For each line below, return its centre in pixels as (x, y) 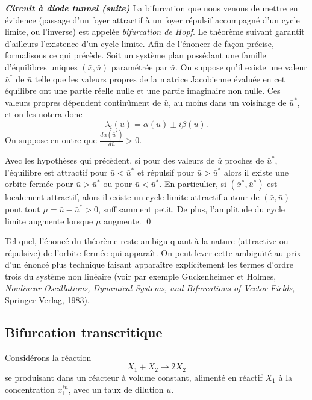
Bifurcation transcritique (84, 332)
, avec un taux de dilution (116, 389)
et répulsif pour (166, 172)
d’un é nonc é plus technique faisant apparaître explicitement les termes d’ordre (149, 264)
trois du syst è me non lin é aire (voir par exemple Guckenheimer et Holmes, (141, 276)
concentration (30, 389)
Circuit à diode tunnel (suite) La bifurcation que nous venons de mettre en (151, 8)
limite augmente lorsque (49, 220)
